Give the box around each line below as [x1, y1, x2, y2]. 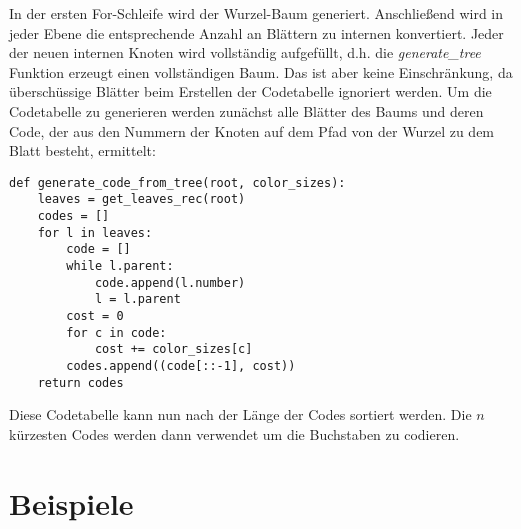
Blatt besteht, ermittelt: [9, 140, 156, 161]
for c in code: [66, 325, 167, 340]
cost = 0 [66, 309, 124, 323]
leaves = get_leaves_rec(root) [37, 192, 246, 207]
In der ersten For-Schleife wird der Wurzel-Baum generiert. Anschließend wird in [9, 3, 504, 23]
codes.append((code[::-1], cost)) [66, 358, 296, 373]
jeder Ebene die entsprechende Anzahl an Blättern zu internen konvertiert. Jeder [9, 22, 504, 43]
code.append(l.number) [94, 275, 246, 290]
